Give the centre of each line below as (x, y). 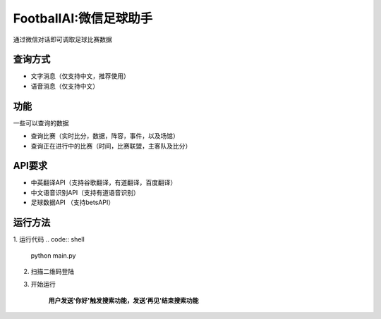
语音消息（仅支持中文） (65, 86)
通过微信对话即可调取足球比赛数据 (62, 39)
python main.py (53, 255)
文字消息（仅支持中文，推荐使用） (80, 76)
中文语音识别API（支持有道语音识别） (85, 192)
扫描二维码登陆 (52, 271)
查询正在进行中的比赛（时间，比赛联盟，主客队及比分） (111, 146)
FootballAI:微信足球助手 (83, 18)
